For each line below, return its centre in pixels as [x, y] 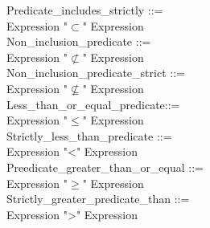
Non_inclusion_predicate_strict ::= [96, 73]
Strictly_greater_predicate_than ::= [98, 199]
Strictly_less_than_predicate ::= [89, 135]
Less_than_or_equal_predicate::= [93, 104]
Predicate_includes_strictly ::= [85, 10]
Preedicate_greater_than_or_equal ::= [105, 167]
